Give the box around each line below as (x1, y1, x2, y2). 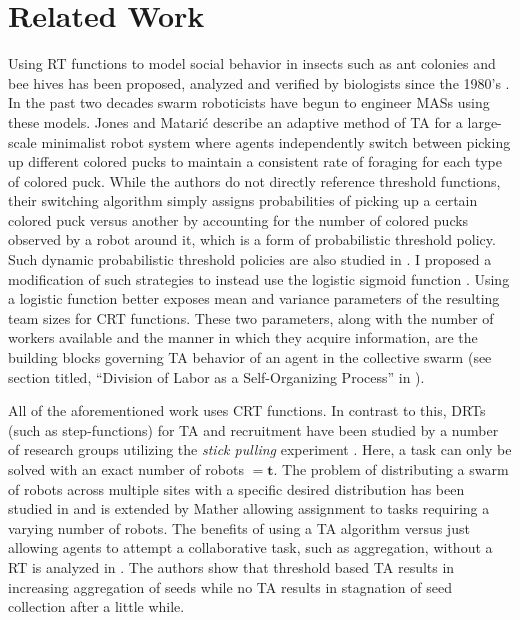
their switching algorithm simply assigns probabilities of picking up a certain (8, 190, 478, 211)
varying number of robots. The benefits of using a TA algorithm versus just (8, 517, 470, 538)
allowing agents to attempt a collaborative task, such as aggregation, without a (8, 537, 493, 558)
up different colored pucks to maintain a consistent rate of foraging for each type (8, 151, 502, 172)
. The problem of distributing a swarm (273, 459, 509, 479)
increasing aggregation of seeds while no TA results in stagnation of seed (8, 576, 452, 597)
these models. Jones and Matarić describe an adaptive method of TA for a (8, 111, 463, 132)
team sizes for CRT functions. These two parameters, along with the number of (8, 307, 494, 328)
